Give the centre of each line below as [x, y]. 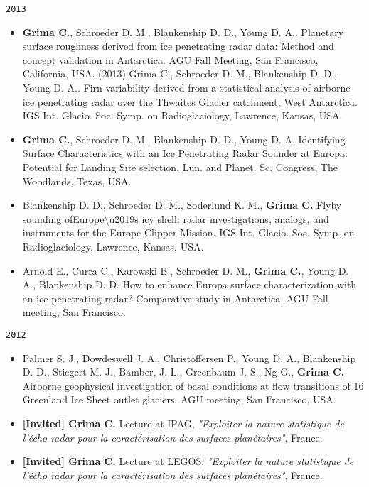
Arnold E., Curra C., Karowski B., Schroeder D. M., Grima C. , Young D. [186, 270]
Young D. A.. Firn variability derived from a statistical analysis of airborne [186, 88]
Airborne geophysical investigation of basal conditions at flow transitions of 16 [193, 385]
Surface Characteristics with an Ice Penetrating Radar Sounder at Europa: [185, 153]
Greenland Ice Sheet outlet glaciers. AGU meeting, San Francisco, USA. [179, 399]
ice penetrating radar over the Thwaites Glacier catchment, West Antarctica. [190, 101]
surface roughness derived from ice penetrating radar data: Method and [178, 46]
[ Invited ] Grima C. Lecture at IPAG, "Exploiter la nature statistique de [183, 423]
